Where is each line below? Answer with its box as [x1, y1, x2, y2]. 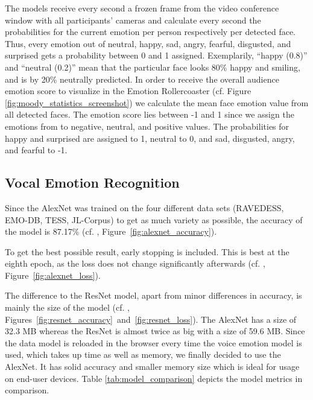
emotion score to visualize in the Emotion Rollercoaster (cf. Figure [5, 84, 251, 97]
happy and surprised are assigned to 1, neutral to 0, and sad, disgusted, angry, [5, 132, 295, 144]
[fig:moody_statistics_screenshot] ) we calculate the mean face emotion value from [5, 96, 309, 109]
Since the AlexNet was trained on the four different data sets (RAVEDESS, [5, 201, 284, 214]
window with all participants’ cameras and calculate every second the [5, 13, 261, 26]
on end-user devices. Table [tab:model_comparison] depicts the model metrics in [5, 372, 303, 384]
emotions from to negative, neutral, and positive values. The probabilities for [5, 119, 289, 132]
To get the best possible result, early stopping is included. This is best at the [5, 245, 289, 258]
